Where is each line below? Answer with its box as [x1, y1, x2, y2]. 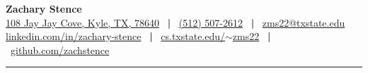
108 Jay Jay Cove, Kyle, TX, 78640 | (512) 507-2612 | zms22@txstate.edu [6, 15, 345, 29]
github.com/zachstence [11, 42, 110, 57]
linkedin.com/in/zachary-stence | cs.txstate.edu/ [6, 29, 226, 44]
